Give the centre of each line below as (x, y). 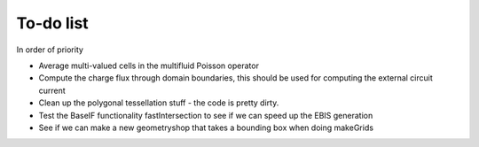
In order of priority (50, 50)
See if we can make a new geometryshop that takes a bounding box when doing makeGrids (206, 128)
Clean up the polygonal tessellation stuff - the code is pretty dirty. (159, 103)
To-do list (52, 23)
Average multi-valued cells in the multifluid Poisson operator (149, 66)
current (52, 90)
